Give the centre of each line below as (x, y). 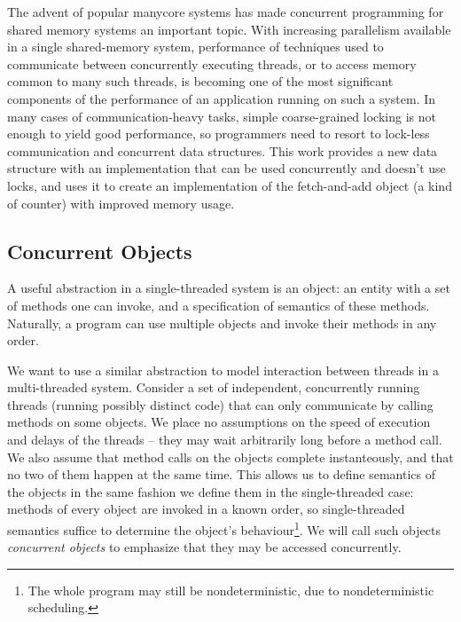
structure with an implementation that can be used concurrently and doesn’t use (227, 168)
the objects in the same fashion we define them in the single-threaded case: (211, 491)
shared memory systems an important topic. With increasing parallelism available (229, 29)
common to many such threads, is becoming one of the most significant (200, 81)
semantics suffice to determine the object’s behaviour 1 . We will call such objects (224, 528)
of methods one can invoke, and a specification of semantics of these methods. (219, 305)
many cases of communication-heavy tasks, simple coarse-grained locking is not (222, 116)
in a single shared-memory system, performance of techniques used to (195, 47)
